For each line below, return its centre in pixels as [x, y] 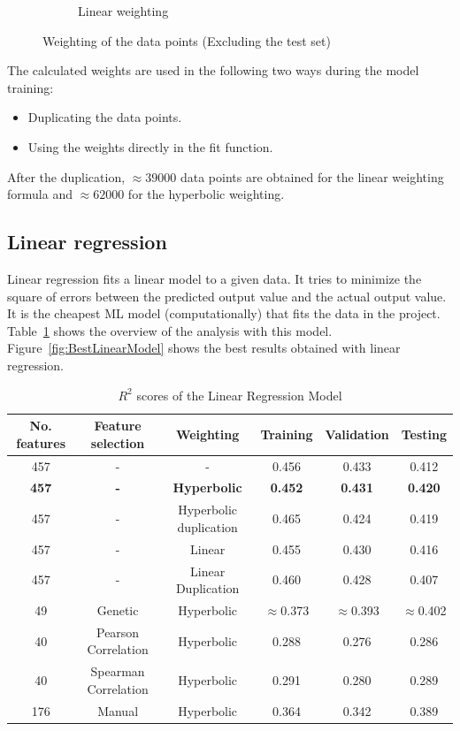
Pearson [118, 632]
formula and [40, 194]
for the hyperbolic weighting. [206, 194]
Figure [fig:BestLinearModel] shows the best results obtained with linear [204, 348]
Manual [118, 710]
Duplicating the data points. [105, 117]
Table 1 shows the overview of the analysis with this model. [170, 330]
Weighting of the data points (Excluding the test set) [187, 40]
